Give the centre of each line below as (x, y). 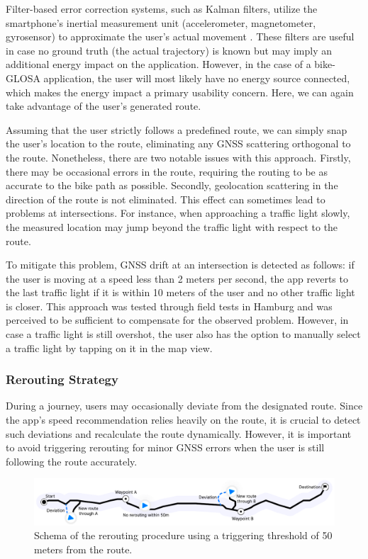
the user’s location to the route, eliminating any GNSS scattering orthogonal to (178, 143)
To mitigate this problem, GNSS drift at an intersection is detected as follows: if (180, 265)
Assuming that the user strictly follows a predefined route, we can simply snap (177, 129)
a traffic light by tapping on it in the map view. (109, 348)
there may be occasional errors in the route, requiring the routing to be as (167, 171)
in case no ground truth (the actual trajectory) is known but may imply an (169, 50)
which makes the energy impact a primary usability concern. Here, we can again (180, 92)
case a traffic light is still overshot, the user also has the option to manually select (183, 334)
